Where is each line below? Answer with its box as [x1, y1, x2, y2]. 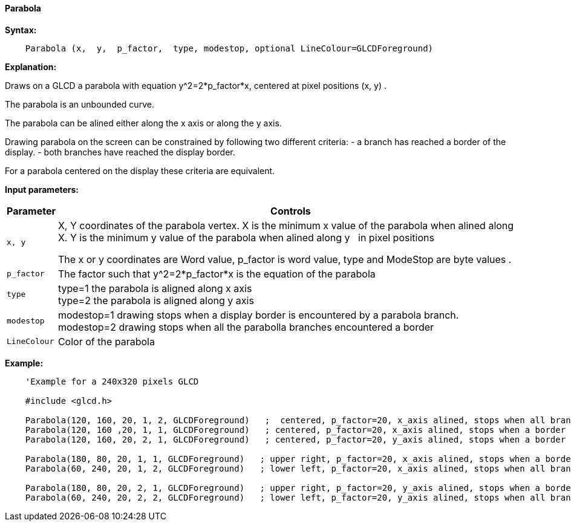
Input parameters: [5, 184, 79, 195]
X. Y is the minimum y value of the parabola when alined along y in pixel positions [57, 231, 434, 244]
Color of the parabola [57, 335, 155, 348]
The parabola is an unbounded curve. [5, 99, 154, 109]
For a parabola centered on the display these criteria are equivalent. [5, 165, 275, 176]
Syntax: [5, 24, 37, 35]
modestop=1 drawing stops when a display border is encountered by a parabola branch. [57, 308, 459, 321]
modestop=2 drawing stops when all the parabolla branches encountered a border [57, 320, 434, 333]
